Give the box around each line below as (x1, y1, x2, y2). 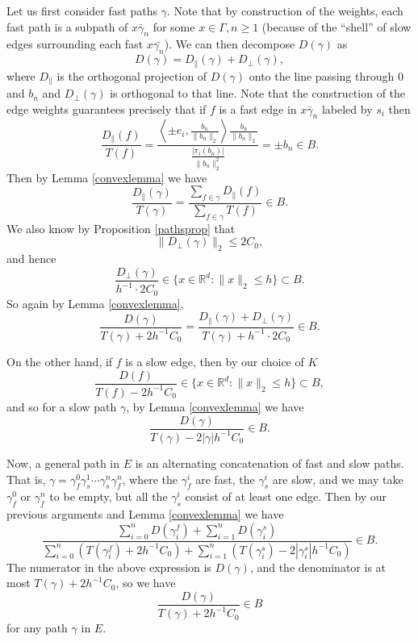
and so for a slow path (6, 398, 117, 415)
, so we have (115, 574, 176, 591)
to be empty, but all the (49, 488, 168, 505)
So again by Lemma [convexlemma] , (6, 294, 184, 311)
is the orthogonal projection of (56, 67, 207, 84)
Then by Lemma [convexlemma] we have (6, 169, 207, 186)
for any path (6, 619, 68, 636)
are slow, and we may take (272, 470, 403, 487)
